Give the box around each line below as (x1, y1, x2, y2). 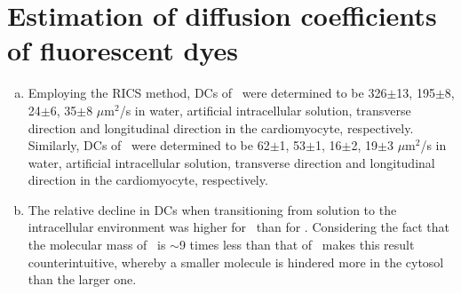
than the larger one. (28, 270, 137, 289)
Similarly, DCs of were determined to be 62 (28, 136, 270, 155)
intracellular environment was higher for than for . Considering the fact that (28, 218, 449, 236)
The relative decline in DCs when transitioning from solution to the (28, 200, 397, 219)
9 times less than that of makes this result (179, 235, 415, 254)
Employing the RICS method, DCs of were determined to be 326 (28, 83, 387, 102)
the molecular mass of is (28, 235, 166, 254)
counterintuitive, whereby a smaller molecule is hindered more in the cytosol (28, 252, 444, 271)
